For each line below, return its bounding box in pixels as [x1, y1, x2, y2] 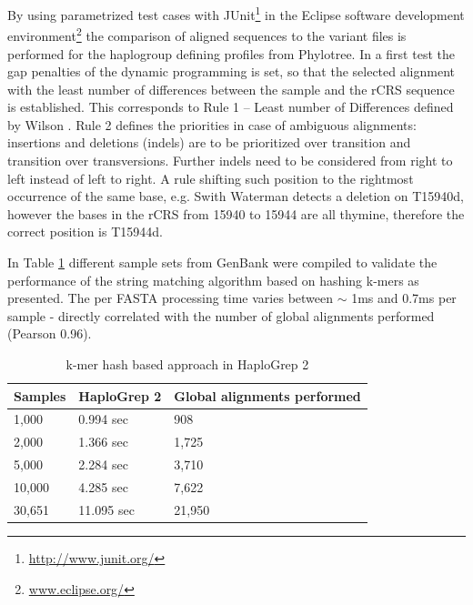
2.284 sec [78, 455, 128, 474]
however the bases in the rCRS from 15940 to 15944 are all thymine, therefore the [7, 204, 465, 223]
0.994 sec [78, 409, 128, 429]
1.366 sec [78, 432, 128, 451]
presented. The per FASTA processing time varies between [7, 288, 334, 308]
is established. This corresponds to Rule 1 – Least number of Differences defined [7, 97, 454, 116]
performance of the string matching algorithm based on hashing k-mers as [7, 270, 419, 289]
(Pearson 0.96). [7, 324, 92, 343]
